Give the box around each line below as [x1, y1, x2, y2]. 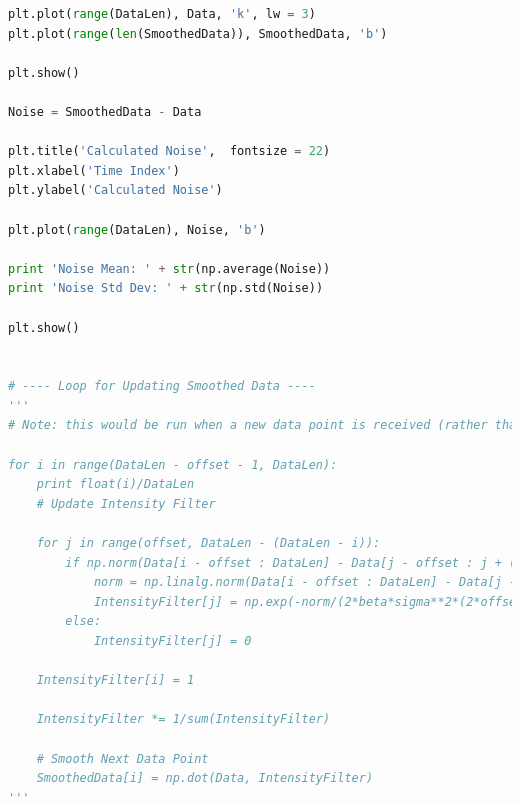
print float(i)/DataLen [36, 477, 195, 492]
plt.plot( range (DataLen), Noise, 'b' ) [8, 222, 266, 237]
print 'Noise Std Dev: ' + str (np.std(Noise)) [8, 281, 324, 296]
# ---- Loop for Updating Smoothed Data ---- [8, 379, 316, 394]
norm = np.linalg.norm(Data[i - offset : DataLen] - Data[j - [93, 575, 517, 590]
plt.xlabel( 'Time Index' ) [8, 163, 180, 178]
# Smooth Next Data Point [36, 751, 209, 766]
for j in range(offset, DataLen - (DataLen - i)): [36, 536, 381, 551]
